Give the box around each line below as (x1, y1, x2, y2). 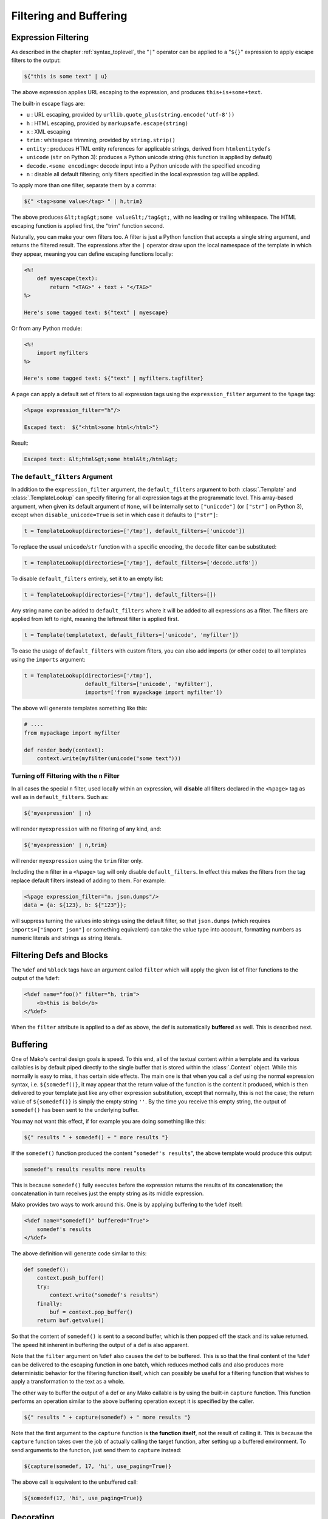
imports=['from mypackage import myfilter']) (84, 689, 223, 696)
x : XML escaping (26, 128, 70, 135)
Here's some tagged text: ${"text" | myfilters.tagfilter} (24, 375, 203, 382)
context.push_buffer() (36, 1275, 104, 1281)
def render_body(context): (24, 746, 104, 753)
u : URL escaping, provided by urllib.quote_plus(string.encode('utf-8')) (26, 111, 235, 118)
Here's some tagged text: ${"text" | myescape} (24, 309, 168, 316)
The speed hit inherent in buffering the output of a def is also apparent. (11, 1341, 190, 1348)
